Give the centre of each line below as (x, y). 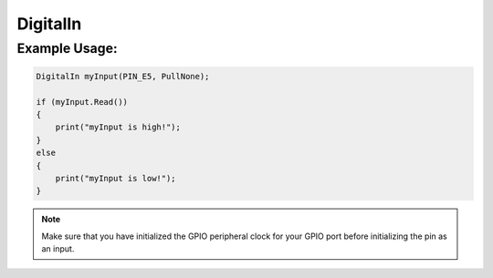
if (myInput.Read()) (82, 102)
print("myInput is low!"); (116, 178)
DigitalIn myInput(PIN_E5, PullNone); (123, 76)
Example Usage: (67, 48)
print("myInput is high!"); (118, 127)
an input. (58, 249)
